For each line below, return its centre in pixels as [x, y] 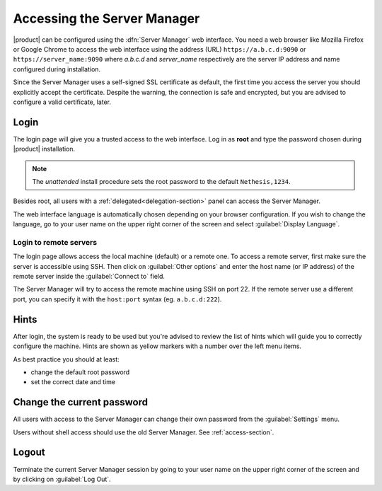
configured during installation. [57, 69]
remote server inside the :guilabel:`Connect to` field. [89, 277]
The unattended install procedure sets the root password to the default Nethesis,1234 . [161, 181]
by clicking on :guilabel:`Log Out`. [62, 479]
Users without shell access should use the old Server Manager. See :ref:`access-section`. [144, 432]
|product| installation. [44, 149]
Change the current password [81, 402]
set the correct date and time [73, 382]
